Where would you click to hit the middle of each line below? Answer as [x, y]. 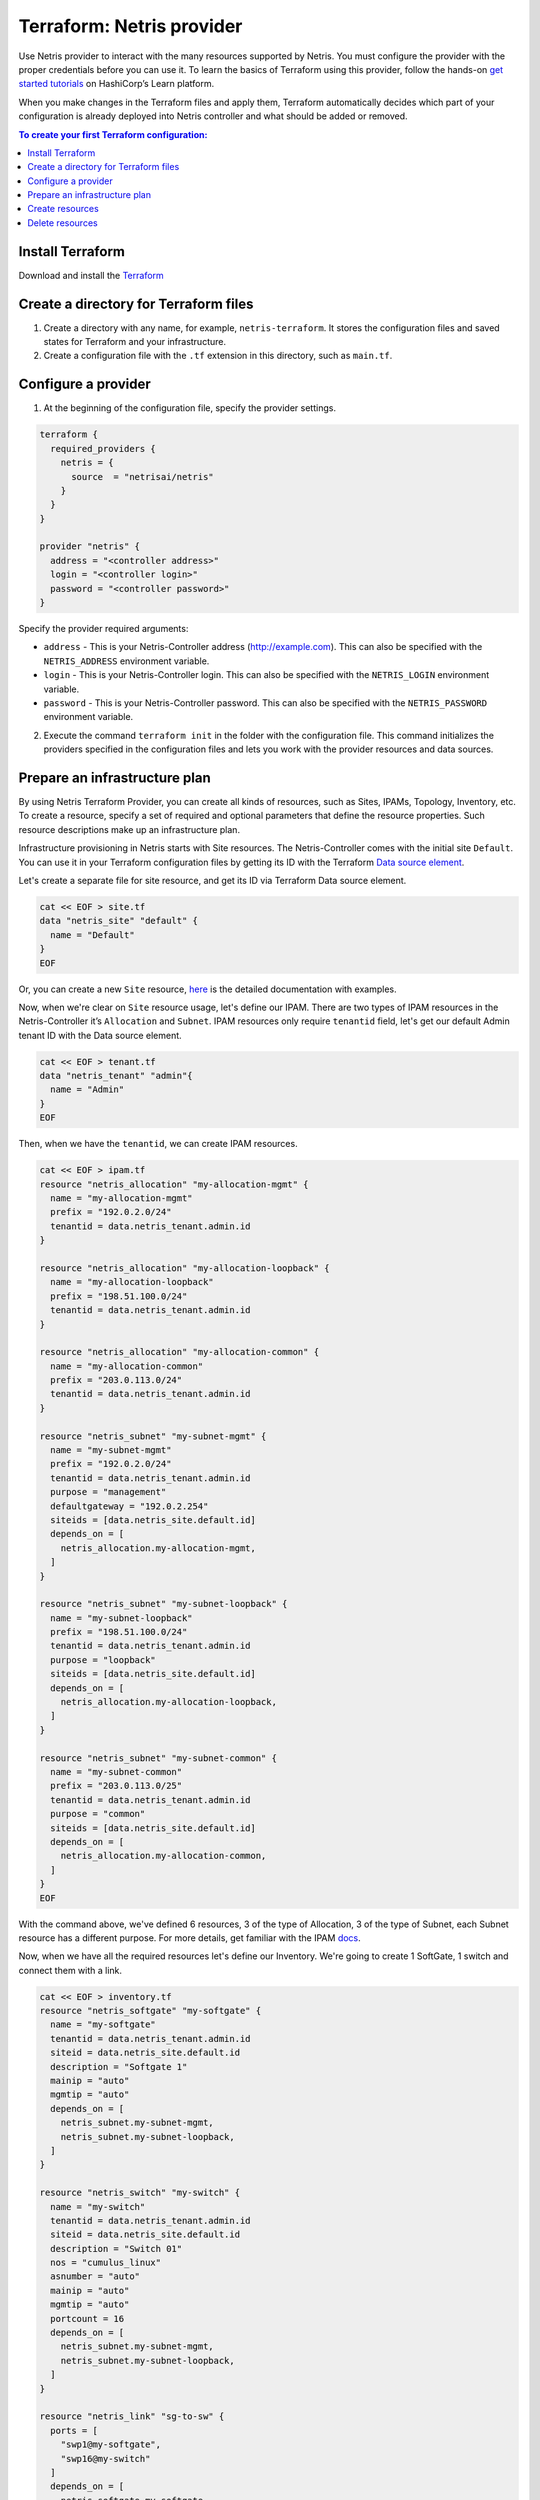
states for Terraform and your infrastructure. [135, 342]
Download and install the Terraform [91, 275]
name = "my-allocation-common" [127, 1366]
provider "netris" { [89, 546]
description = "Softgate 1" [119, 2066]
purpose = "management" [108, 1492]
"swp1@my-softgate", [111, 2444]
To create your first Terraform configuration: [113, 134]
